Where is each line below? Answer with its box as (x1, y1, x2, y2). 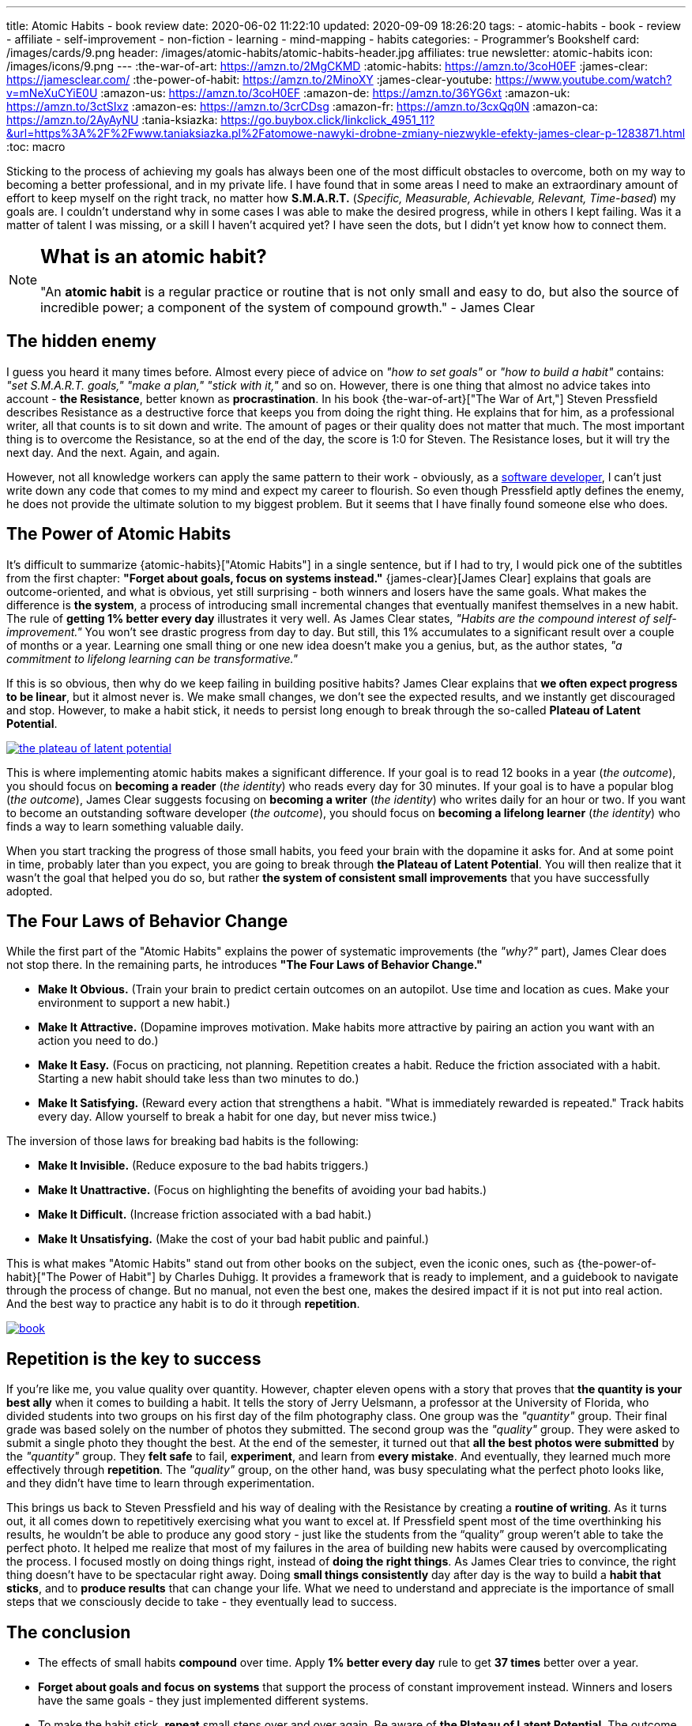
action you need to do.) (38, 1034, 159, 1048)
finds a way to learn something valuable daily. (6, 819, 244, 833)
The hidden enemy (6, 331, 156, 352)
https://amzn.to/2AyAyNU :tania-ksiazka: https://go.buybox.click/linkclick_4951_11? (6, 113, 435, 126)
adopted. (6, 884, 53, 898)
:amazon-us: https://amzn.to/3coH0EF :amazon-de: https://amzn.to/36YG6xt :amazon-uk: (100, 86, 570, 100)
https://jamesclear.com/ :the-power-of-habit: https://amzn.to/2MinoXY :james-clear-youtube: (6, 73, 492, 86)
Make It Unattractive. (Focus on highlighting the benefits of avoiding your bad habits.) (38, 1183, 487, 1197)
